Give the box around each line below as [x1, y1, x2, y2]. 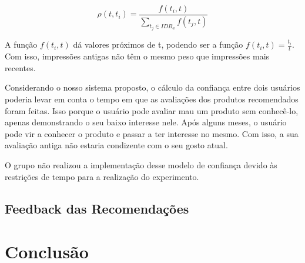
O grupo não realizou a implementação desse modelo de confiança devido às [5, 158, 277, 171]
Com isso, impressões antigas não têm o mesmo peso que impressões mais [5, 50, 270, 62]
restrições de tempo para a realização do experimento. [5, 170, 199, 182]
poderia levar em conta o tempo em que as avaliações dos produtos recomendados [5, 92, 299, 105]
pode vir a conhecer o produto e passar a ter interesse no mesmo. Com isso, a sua [5, 127, 299, 139]
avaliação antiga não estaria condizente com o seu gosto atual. [5, 139, 228, 151]
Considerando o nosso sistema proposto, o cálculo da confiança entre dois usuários [5, 81, 300, 94]
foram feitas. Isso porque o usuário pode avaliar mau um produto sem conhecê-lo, [5, 104, 299, 116]
